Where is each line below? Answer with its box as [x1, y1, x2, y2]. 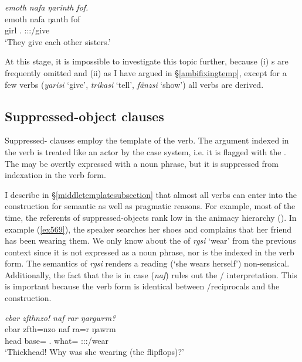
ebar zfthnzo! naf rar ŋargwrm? [5, 311, 116, 323]
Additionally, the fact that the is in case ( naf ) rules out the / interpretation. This [5, 268, 297, 281]
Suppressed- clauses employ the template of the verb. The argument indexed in [5, 134, 289, 146]
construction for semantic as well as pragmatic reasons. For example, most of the [5, 200, 296, 212]
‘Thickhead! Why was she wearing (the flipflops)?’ [5, 346, 184, 358]
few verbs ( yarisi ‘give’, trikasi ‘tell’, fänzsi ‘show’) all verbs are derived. [5, 78, 264, 90]
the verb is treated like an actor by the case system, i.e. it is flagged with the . [5, 145, 286, 158]
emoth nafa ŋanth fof [5, 12, 80, 25]
